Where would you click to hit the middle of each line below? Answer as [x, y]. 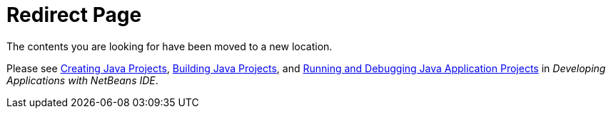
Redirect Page [74, 15]
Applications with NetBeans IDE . [82, 80]
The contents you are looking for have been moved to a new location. [170, 46]
